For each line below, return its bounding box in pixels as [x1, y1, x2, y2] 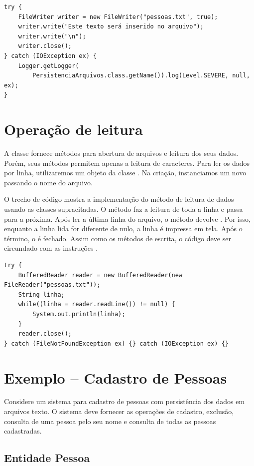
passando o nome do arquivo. [4, 177, 93, 187]
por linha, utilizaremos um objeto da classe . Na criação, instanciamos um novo [4, 167, 247, 178]
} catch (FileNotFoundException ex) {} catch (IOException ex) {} [4, 340, 229, 347]
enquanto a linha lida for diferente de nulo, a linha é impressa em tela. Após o [4, 223, 243, 234]
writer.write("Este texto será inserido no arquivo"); [18, 23, 204, 30]
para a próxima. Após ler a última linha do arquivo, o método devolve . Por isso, [4, 213, 251, 224]
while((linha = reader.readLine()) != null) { [18, 301, 175, 308]
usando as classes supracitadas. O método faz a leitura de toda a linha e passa [4, 204, 243, 214]
